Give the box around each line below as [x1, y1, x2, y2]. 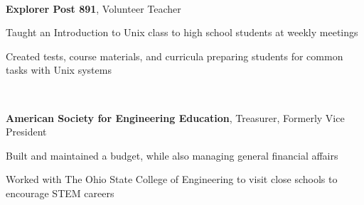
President [6, 124, 47, 139]
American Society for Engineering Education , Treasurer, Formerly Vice [6, 110, 345, 125]
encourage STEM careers [6, 185, 114, 200]
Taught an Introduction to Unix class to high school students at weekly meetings [6, 25, 358, 40]
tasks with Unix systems [6, 62, 112, 77]
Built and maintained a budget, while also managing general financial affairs [6, 148, 338, 162]
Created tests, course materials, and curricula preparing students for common [6, 48, 343, 63]
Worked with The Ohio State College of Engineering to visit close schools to [6, 172, 338, 187]
